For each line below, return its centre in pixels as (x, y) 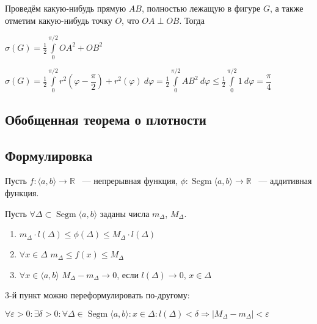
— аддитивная (285, 181)
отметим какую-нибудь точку (59, 20)
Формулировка (49, 155)
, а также (286, 8)
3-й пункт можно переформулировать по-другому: (97, 295)
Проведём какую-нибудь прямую (66, 8)
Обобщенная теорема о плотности (106, 119)
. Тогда (192, 20)
